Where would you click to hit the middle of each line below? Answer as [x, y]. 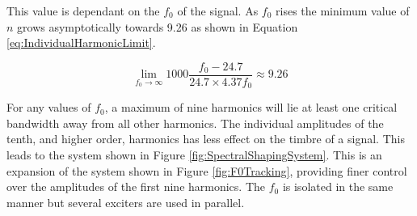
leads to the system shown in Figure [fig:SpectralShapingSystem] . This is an [194, 155]
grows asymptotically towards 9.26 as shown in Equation [158, 26]
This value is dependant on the [83, 11]
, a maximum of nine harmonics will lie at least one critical [251, 107]
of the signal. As [218, 11]
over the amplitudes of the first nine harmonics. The [136, 186]
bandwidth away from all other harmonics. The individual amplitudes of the [195, 123]
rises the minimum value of [343, 11]
